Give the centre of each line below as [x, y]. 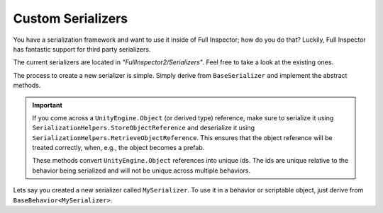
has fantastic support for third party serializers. [82, 49]
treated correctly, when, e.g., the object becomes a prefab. [118, 148]
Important [48, 105]
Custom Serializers [70, 18]
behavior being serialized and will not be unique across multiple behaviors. [141, 171]
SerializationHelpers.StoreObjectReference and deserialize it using [144, 128]
